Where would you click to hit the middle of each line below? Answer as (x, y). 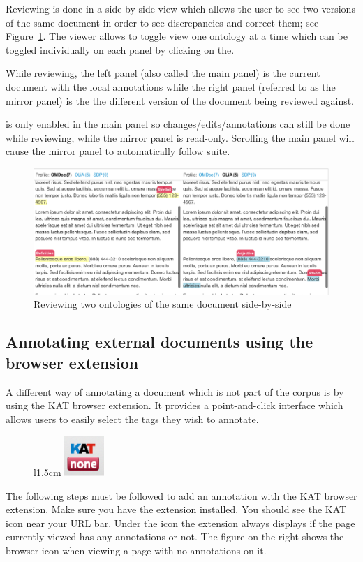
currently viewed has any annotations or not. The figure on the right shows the (175, 537)
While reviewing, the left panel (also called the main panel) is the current (163, 73)
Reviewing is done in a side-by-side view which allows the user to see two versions (180, 8)
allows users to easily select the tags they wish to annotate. (132, 419)
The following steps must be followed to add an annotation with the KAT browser (181, 495)
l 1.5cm (47, 472)
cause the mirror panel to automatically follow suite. (118, 151)
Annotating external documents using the (160, 342)
